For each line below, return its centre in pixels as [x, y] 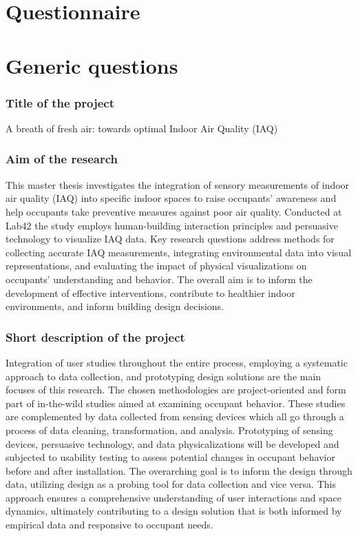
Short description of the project [95, 337]
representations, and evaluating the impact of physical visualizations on [156, 266]
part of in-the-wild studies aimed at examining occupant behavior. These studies [176, 403]
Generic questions [92, 65]
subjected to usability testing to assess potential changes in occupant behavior [170, 457]
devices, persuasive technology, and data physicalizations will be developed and [172, 443]
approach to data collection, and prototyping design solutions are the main [164, 376]
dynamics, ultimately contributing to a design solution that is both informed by [174, 511]
